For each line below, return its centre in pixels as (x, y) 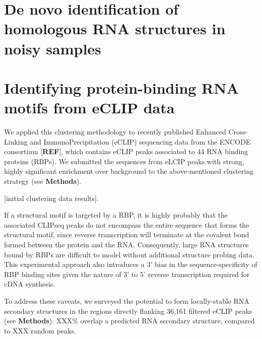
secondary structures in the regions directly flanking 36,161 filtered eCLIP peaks (128, 311)
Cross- (238, 132)
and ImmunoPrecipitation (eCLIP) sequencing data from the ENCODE (140, 141)
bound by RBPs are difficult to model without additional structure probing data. (129, 254)
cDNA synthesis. (30, 284)
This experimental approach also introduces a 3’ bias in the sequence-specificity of (131, 264)
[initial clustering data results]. (51, 198)
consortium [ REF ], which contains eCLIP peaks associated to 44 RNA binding (126, 151)
